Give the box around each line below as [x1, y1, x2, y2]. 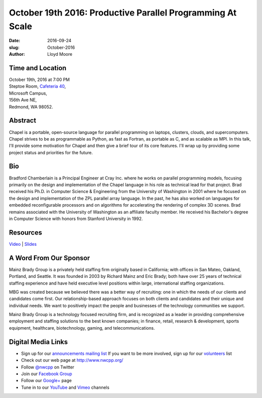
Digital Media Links [9, 337, 68, 346]
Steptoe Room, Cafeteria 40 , [9, 83, 66, 89]
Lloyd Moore [47, 51, 73, 57]
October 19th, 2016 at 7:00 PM [9, 77, 70, 82]
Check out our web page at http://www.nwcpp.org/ [21, 357, 124, 363]
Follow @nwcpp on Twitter [21, 364, 75, 370]
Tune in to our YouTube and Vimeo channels [21, 384, 110, 390]
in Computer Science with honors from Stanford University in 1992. [9, 216, 143, 222]
